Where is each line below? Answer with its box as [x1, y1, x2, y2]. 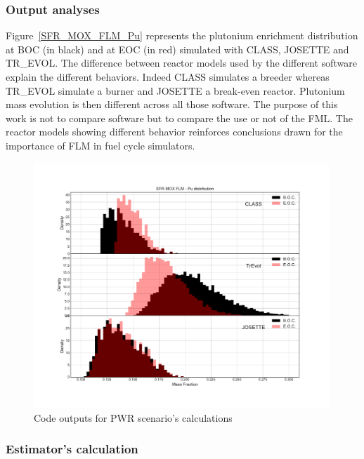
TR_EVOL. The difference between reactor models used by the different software [6, 55, 357, 70]
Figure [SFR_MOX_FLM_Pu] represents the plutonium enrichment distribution [6, 28, 358, 43]
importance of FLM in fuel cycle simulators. [6, 138, 195, 152]
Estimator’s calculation [6, 440, 138, 458]
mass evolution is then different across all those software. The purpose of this [6, 97, 338, 112]
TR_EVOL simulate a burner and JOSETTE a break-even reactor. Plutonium [6, 83, 345, 98]
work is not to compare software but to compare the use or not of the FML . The [6, 110, 353, 125]
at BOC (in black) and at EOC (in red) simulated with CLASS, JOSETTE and [6, 41, 349, 56]
